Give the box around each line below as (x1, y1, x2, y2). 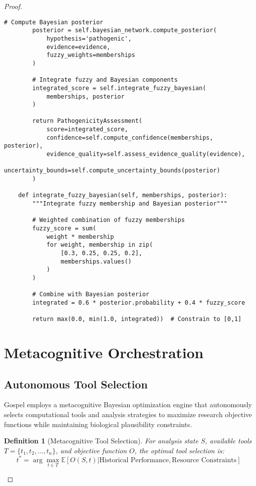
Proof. (4, 1, 22, 11)
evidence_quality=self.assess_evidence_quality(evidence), (46, 151, 245, 158)
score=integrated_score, (46, 126, 128, 133)
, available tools (205, 435, 252, 446)
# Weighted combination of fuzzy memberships (32, 216, 185, 224)
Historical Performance (99, 456, 169, 464)
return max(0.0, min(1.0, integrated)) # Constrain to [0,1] (32, 316, 242, 323)
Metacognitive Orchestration (4, 342, 204, 363)
